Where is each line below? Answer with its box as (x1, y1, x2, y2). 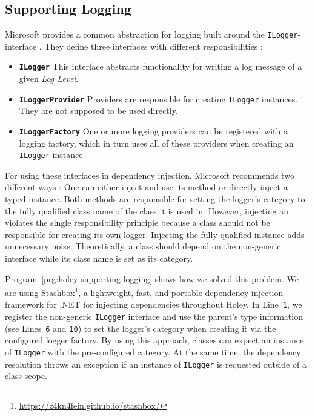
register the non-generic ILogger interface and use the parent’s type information (5, 310, 303, 323)
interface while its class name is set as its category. (5, 252, 193, 265)
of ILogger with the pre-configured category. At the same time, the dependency (5, 346, 301, 358)
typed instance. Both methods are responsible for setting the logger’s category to (5, 193, 305, 205)
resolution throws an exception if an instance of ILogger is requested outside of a (5, 357, 307, 370)
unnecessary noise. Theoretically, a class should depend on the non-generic (5, 240, 281, 253)
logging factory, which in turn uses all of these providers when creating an (19, 136, 294, 149)
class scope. (5, 369, 47, 382)
